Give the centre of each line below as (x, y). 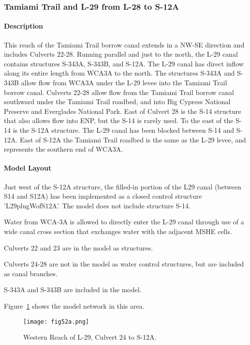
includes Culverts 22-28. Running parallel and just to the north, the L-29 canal (121, 54)
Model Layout (28, 168)
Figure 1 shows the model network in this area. (74, 306)
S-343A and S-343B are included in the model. (73, 290)
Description (24, 26)
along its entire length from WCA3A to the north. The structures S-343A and (119, 73)
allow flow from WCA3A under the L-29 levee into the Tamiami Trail (124, 83)
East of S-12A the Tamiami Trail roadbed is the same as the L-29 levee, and (133, 139)
